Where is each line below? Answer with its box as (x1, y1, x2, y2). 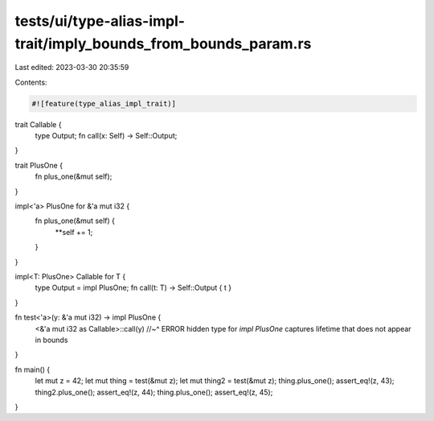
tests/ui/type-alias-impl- (14, 12, 185, 30)
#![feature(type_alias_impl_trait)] (31, 99, 177, 108)
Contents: (14, 77, 47, 87)
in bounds (35, 335, 68, 345)
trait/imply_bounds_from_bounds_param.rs (14, 35, 312, 52)
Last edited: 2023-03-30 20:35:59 (14, 63, 129, 72)
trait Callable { (14, 119, 62, 129)
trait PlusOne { (14, 160, 63, 170)
